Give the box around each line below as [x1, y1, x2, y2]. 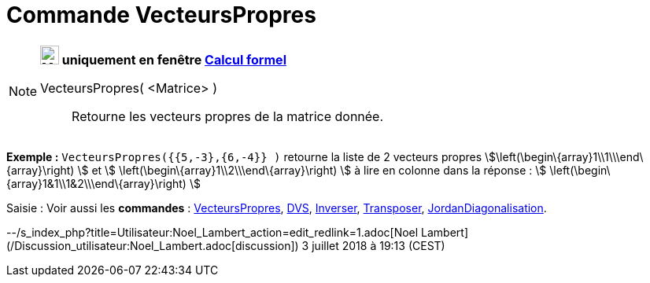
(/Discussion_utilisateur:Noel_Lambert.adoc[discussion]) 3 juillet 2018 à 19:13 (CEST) [6, 238, 445, 252]
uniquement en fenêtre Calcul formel [61, 51, 286, 68]
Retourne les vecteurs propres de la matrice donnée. [72, 108, 384, 124]
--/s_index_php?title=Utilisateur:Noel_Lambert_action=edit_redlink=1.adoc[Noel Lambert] [6, 225, 469, 239]
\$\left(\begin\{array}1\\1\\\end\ [485, 149, 644, 164]
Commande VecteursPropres [6, 2, 316, 28]
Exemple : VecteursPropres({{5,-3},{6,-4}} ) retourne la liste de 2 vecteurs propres [6, 149, 482, 164]
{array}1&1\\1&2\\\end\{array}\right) [6, 176, 187, 190]
